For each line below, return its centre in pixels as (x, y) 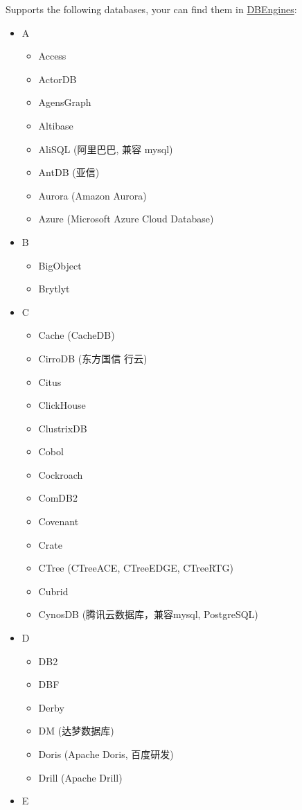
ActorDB (57, 79)
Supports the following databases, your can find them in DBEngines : (151, 9)
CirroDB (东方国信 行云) (93, 358)
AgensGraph (65, 102)
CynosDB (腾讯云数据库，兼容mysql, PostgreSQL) (148, 614)
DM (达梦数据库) (76, 731)
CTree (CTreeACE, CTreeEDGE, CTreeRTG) (136, 568)
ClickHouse (62, 405)
